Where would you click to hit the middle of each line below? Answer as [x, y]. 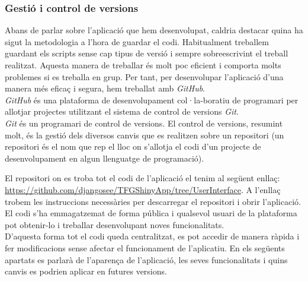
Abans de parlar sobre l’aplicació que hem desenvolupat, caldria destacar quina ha [154, 30]
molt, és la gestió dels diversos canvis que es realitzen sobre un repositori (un [145, 135]
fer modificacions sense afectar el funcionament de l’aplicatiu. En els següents [145, 247]
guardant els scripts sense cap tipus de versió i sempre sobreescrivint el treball [147, 53]
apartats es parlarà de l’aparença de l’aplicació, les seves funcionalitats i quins [146, 259]
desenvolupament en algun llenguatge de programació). [105, 158]
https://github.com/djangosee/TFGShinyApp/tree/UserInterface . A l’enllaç [143, 189]
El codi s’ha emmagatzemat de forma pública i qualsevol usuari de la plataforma [151, 213]
